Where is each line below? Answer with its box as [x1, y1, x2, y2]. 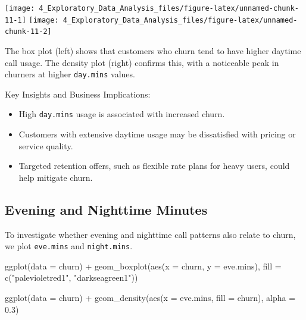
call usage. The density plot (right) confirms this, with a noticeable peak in [5, 56, 279, 68]
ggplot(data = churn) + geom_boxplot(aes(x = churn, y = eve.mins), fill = [5, 259, 282, 272]
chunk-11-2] [5, 27, 52, 36]
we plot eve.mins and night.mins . [5, 240, 133, 252]
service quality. [18, 139, 73, 152]
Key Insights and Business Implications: [5, 87, 151, 100]
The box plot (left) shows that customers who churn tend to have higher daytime [5, 44, 301, 57]
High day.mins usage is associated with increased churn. [18, 108, 225, 120]
